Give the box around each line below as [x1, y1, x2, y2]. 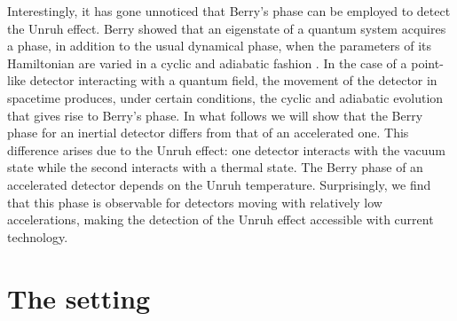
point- [411, 53, 444, 72]
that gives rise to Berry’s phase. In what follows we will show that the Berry [7, 106, 423, 124]
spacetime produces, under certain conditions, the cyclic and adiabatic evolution [7, 88, 444, 106]
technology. [7, 227, 68, 246]
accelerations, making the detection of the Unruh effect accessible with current [7, 210, 434, 229]
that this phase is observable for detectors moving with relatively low [7, 192, 382, 211]
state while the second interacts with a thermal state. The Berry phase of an [7, 158, 423, 176]
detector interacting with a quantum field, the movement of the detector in [29, 71, 437, 90]
